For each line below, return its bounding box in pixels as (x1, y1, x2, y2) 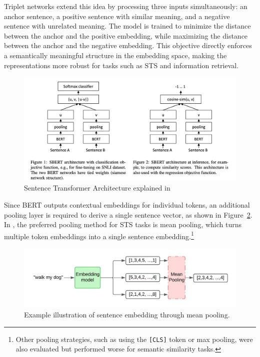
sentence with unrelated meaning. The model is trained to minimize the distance (4, 21, 251, 31)
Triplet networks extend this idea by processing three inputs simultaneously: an (4, 1, 247, 11)
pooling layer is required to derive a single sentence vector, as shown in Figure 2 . (4, 209, 252, 220)
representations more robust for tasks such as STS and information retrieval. (4, 60, 239, 70)
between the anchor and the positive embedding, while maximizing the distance (4, 30, 248, 41)
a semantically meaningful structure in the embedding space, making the (4, 50, 227, 60)
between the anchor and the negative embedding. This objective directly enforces (4, 40, 252, 51)
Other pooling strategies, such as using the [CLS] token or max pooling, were (15, 333, 253, 344)
